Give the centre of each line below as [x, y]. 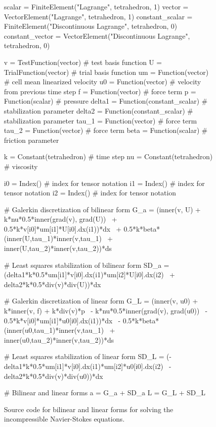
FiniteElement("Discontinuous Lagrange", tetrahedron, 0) [91, 26]
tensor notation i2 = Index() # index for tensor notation [90, 193]
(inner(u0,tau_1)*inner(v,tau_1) [54, 330]
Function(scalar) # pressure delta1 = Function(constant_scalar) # [106, 101]
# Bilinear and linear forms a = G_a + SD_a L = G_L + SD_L [105, 393]
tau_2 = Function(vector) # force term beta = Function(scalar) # [106, 130]
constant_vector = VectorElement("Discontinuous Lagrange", [97, 35]
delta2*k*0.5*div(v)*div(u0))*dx [54, 376]
